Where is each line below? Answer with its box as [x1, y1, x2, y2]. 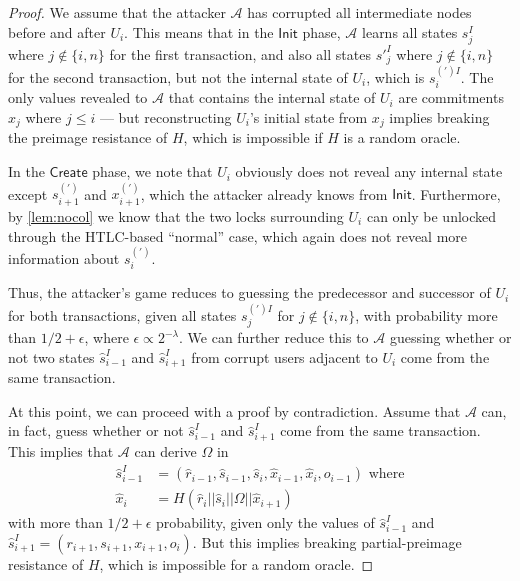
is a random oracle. [343, 127, 461, 148]
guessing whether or [389, 327, 512, 348]
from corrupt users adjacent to [191, 346, 378, 367]
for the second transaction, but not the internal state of [8, 67, 348, 88]
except [8, 183, 48, 204]
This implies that [8, 440, 114, 461]
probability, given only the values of [156, 512, 375, 533]
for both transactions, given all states [8, 304, 237, 325]
